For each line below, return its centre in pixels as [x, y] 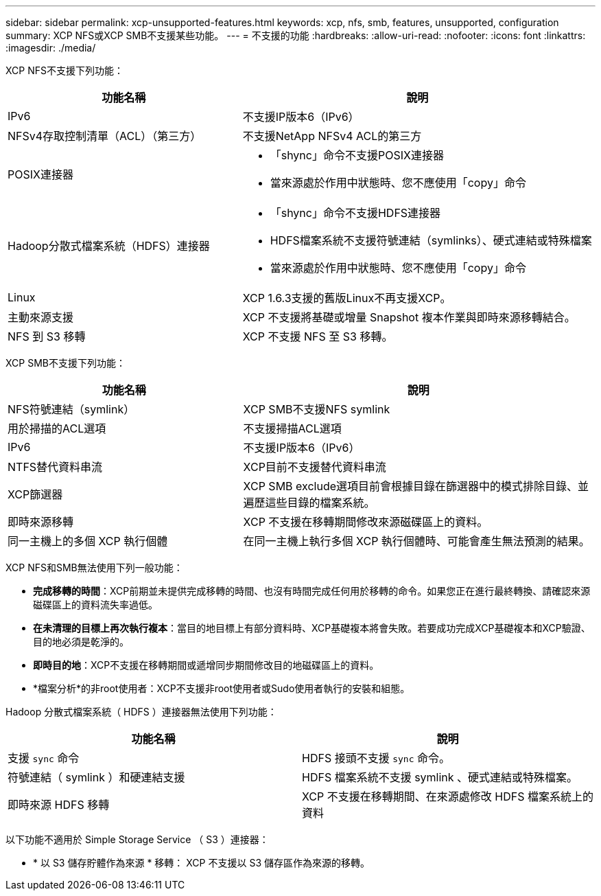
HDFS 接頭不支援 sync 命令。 [376, 758]
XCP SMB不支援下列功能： [66, 363]
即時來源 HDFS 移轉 [59, 805]
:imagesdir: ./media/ [51, 48]
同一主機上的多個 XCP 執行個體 [88, 541]
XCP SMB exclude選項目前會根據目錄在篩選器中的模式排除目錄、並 [416, 486]
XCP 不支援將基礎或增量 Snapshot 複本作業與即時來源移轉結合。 [409, 317]
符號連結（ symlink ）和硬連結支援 [96, 777]
